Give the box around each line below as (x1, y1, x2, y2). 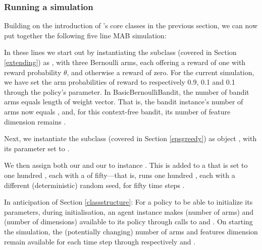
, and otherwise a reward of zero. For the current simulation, (67, 67, 254, 77)
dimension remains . (4, 116, 66, 127)
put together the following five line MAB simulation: (4, 30, 167, 40)
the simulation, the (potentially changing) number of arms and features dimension (4, 226, 258, 236)
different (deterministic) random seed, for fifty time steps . (4, 179, 185, 190)
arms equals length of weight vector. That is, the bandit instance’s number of (4, 96, 243, 107)
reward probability (4, 67, 62, 77)
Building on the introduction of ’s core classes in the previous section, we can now (4, 20, 258, 31)
